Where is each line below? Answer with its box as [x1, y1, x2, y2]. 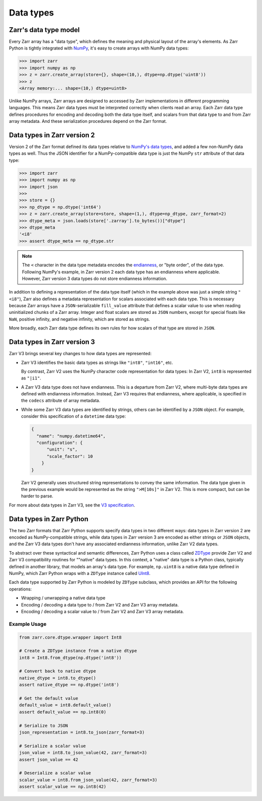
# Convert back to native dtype [19, 669, 97, 674]
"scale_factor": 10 [47, 454, 93, 459]
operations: [9, 586, 32, 592]
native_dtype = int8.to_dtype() [19, 675, 97, 681]
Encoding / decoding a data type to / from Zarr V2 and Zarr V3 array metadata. [21, 602, 179, 607]
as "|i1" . [21, 375, 41, 381]
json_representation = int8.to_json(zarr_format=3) [19, 729, 145, 735]
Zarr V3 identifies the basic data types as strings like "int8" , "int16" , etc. [21, 360, 173, 365]
